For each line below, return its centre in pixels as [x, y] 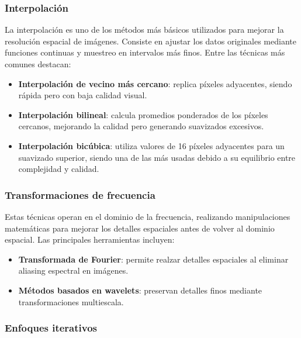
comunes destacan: [38, 64]
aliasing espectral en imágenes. [73, 270]
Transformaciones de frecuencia [80, 194]
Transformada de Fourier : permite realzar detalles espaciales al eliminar [153, 259]
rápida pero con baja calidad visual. [83, 95]
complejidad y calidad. [59, 169]
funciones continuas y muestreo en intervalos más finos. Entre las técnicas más [145, 52]
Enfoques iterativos [51, 328]
